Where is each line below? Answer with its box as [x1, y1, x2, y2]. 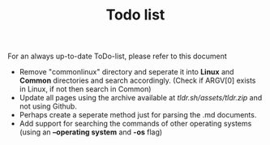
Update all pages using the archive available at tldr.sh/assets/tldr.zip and [19, 93, 263, 103]
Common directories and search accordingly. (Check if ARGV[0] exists [19, 75, 256, 86]
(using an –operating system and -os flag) [19, 127, 163, 137]
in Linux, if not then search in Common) [19, 84, 152, 94]
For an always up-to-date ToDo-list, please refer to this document [7, 51, 228, 62]
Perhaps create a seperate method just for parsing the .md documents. [19, 110, 257, 120]
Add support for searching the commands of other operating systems [19, 119, 252, 129]
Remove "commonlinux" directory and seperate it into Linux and [19, 67, 234, 77]
